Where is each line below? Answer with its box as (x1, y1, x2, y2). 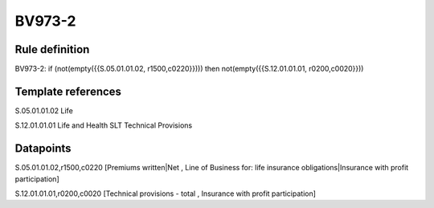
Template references (14, 84, 122, 98)
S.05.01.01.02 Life (14, 105, 74, 116)
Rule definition (14, 43, 90, 56)
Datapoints (14, 141, 72, 156)
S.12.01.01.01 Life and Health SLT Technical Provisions (14, 120, 193, 130)
